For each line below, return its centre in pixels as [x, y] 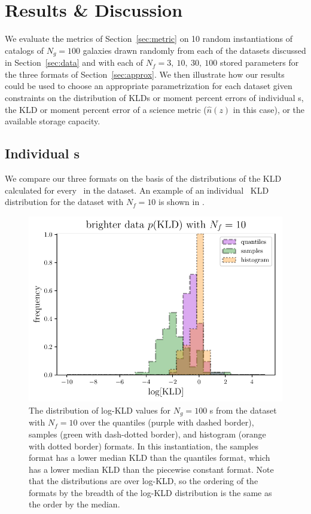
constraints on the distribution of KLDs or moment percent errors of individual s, [154, 97]
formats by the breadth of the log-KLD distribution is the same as [150, 492]
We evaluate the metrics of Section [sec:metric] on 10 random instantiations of [149, 39]
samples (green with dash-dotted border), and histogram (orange [147, 434]
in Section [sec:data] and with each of [74, 62]
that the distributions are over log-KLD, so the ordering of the [144, 481]
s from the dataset [243, 410]
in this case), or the [269, 109]
